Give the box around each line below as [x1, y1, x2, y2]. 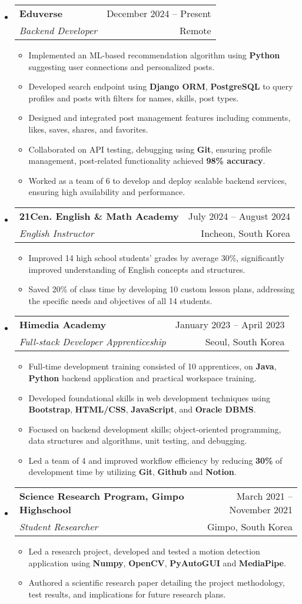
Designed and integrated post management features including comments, [28, 111, 291, 124]
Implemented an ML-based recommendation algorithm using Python [28, 49, 280, 61]
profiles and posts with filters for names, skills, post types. [28, 91, 239, 104]
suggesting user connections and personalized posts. [28, 60, 215, 72]
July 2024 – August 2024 [188, 209, 290, 223]
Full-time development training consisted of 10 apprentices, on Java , [28, 360, 277, 372]
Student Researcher [19, 520, 98, 534]
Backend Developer [19, 24, 98, 37]
